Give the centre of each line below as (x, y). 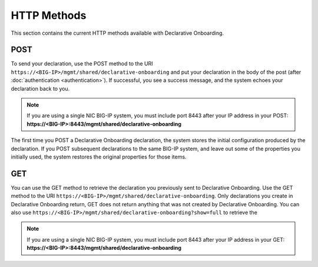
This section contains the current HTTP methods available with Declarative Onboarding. (117, 33)
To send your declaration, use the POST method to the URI (82, 64)
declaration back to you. (40, 88)
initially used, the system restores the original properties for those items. (99, 157)
